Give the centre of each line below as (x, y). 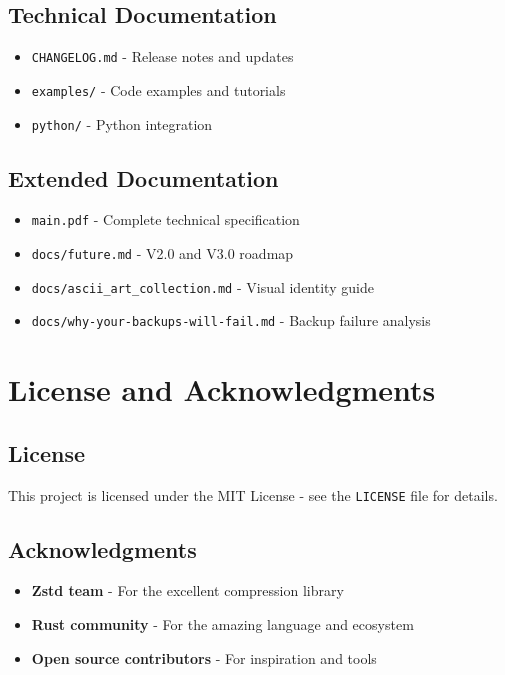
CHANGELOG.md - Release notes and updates (162, 56)
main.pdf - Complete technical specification (165, 219)
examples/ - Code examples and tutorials (158, 89)
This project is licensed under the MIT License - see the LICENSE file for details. (253, 494)
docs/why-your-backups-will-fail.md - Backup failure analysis (231, 320)
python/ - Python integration (122, 123)
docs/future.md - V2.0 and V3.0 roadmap (162, 253)
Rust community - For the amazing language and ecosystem (222, 624)
